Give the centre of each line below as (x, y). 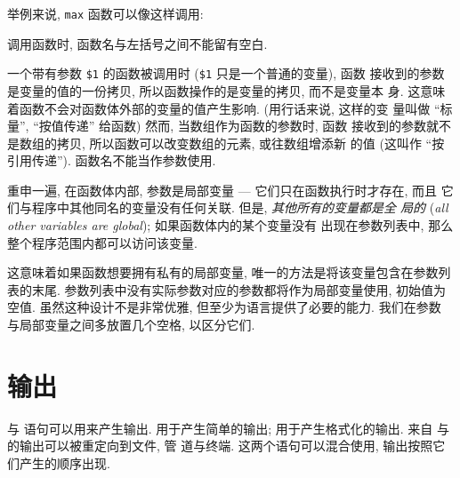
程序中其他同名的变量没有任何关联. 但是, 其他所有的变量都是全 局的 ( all (240, 207)
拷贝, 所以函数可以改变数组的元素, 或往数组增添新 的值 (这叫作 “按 (250, 143)
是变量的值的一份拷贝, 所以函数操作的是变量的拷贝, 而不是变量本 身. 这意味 (226, 90)
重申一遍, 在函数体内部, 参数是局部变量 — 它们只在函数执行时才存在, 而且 (222, 190)
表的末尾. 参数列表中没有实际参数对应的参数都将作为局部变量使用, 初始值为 (227, 289)
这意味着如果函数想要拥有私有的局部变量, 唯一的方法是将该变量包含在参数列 (229, 272)
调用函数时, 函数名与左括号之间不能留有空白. (137, 43)
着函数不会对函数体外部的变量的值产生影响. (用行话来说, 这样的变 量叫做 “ (224, 108)
